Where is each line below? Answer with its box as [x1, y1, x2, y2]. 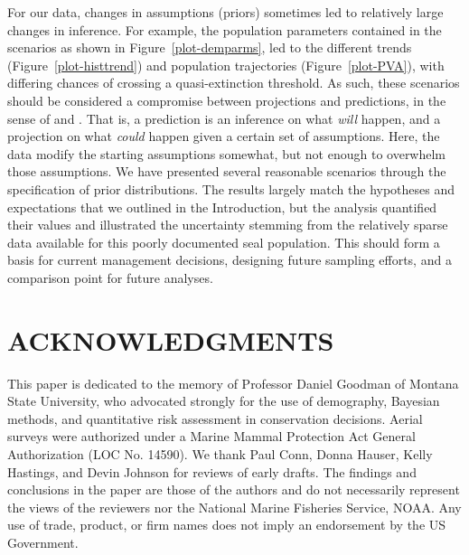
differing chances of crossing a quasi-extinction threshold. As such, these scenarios [7, 73, 460, 92]
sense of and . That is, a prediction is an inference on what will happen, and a [7, 108, 441, 127]
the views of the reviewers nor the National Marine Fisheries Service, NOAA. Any [7, 497, 462, 516]
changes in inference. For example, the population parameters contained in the [7, 20, 442, 39]
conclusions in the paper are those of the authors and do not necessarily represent [7, 480, 460, 499]
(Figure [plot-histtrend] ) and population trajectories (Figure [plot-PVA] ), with [7, 55, 445, 74]
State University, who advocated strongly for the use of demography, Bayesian [7, 391, 440, 410]
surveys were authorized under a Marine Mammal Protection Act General [7, 427, 416, 446]
